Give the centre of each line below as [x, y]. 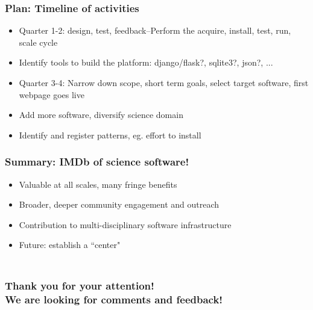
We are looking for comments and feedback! [114, 299]
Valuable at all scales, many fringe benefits [98, 184]
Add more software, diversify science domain [101, 115]
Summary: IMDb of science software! [97, 162]
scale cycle [38, 42]
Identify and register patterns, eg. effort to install [110, 135]
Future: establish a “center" [70, 245]
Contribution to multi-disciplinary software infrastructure [125, 224]
